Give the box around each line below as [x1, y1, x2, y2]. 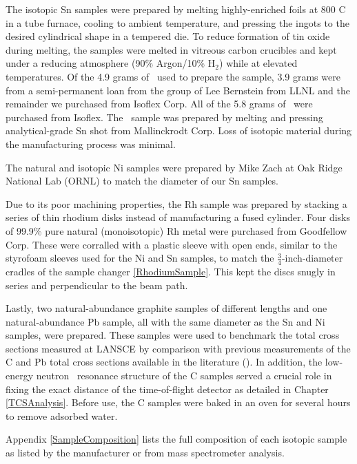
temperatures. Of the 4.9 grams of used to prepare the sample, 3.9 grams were [6, 69, 340, 83]
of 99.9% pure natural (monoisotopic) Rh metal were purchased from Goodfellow [6, 223, 347, 238]
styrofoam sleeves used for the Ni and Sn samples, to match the [6, 251, 274, 265]
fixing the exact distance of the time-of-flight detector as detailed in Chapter [6, 381, 329, 396]
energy [6, 368, 34, 383]
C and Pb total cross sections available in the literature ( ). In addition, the [6, 355, 323, 369]
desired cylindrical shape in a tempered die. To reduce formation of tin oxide [6, 29, 330, 43]
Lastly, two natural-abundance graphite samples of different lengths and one [6, 301, 327, 315]
